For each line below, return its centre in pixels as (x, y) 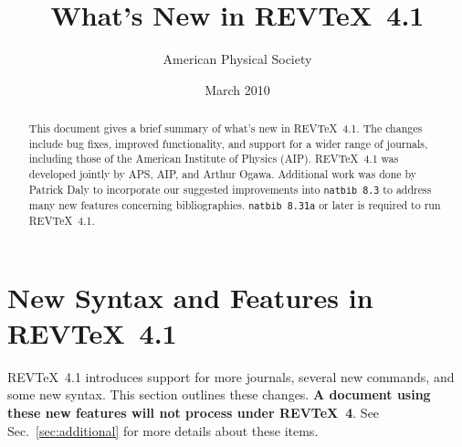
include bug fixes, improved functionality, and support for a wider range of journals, (228, 143)
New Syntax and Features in (190, 297)
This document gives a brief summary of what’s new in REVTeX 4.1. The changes (226, 128)
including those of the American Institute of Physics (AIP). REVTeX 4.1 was (214, 159)
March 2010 (237, 89)
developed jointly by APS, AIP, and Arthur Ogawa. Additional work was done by (223, 174)
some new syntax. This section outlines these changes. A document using (219, 394)
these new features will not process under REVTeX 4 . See (194, 412)
